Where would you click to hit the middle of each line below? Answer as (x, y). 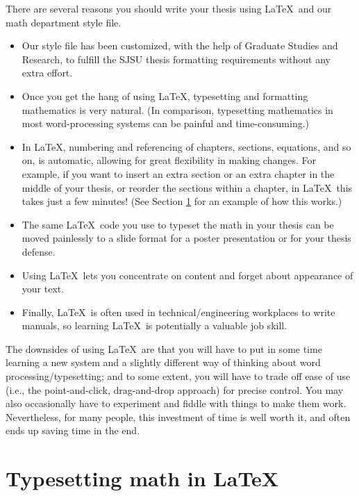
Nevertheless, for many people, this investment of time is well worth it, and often (178, 416)
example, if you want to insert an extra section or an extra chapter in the (178, 173)
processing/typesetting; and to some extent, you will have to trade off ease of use (178, 376)
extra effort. (47, 73)
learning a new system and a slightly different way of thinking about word (163, 362)
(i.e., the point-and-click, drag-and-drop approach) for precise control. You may (175, 389)
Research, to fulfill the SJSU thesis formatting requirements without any (176, 59)
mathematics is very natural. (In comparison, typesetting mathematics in (177, 109)
